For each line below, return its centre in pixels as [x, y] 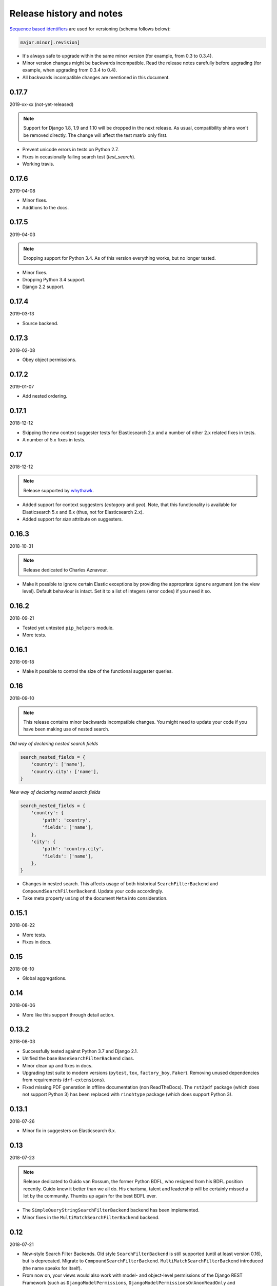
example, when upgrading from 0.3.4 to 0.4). [70, 70]
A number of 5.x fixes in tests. [54, 440]
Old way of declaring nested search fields [54, 743]
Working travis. [38, 164]
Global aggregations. [44, 978]
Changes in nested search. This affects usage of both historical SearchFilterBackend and [120, 884]
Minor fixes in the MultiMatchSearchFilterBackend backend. [91, 1217]
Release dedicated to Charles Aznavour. [66, 570]
